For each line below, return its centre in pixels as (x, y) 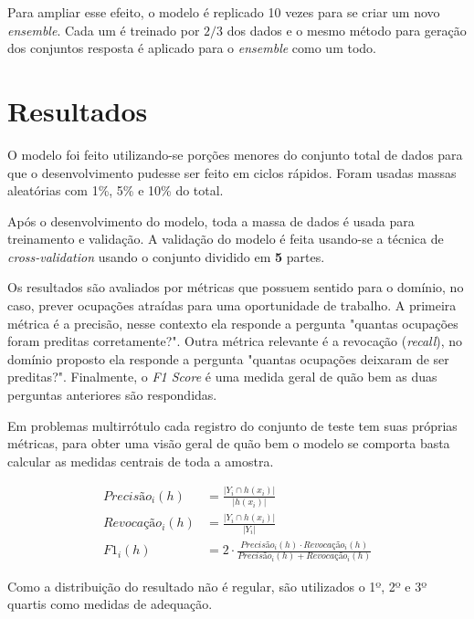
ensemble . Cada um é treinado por (104, 30)
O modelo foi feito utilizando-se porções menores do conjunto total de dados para (235, 154)
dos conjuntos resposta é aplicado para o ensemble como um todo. (192, 48)
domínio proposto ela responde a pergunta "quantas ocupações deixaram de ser (228, 358)
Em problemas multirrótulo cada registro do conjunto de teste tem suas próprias (232, 425)
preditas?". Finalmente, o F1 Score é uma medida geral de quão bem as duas (222, 377)
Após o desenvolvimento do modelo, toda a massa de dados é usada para (211, 220)
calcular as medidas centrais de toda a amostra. (141, 461)
